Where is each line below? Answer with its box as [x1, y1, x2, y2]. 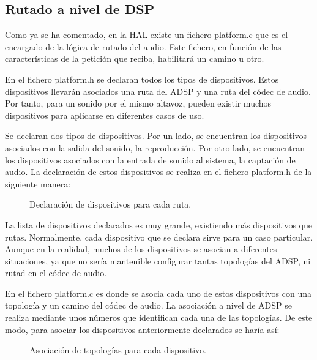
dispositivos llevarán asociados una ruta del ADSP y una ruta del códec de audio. [5, 84, 311, 97]
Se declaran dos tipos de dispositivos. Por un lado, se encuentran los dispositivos [5, 129, 307, 142]
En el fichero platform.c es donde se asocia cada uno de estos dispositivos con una [5, 287, 311, 299]
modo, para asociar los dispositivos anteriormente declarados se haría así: [5, 323, 280, 336]
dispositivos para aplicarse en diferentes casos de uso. [5, 108, 204, 121]
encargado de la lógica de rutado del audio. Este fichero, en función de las [5, 40, 282, 53]
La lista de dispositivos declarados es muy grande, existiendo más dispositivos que [5, 218, 312, 231]
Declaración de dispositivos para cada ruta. [29, 198, 192, 211]
